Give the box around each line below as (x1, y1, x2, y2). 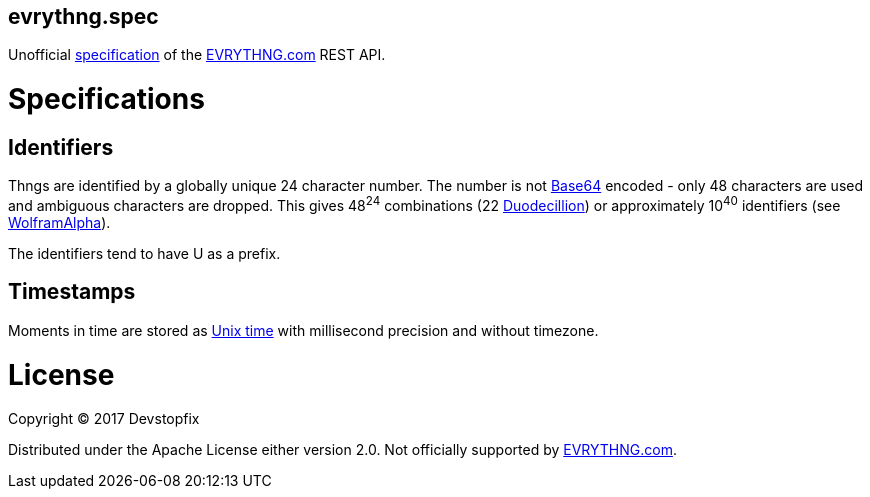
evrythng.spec (8, 4, 159, 29)
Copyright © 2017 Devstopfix (8, 410, 200, 428)
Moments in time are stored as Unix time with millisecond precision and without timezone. (8, 321, 599, 339)
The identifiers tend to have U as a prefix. (8, 245, 281, 262)
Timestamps (8, 279, 136, 305)
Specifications (8, 82, 205, 117)
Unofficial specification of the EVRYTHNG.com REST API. (8, 46, 386, 64)
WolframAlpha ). (8, 214, 111, 231)
